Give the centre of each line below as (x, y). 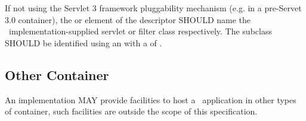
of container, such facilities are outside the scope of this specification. (131, 111)
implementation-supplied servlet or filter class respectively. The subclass (140, 31)
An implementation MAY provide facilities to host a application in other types (151, 99)
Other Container (57, 74)
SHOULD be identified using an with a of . (84, 42)
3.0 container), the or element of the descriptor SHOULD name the (128, 19)
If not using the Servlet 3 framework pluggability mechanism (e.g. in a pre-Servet (153, 8)
